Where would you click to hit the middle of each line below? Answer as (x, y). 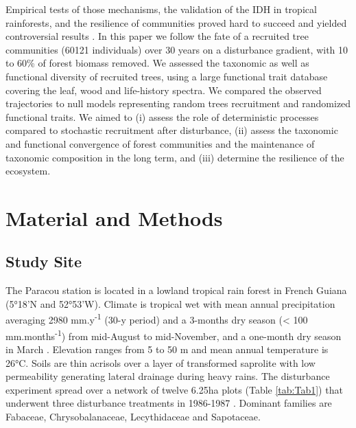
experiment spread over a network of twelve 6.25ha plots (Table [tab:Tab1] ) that (174, 389)
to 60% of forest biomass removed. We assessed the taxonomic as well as (157, 63)
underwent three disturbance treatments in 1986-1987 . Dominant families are (169, 403)
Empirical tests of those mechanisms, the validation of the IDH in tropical (161, 9)
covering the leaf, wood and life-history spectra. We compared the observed (164, 90)
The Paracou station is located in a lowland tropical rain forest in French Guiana (176, 290)
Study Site (44, 261)
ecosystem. (28, 171)
